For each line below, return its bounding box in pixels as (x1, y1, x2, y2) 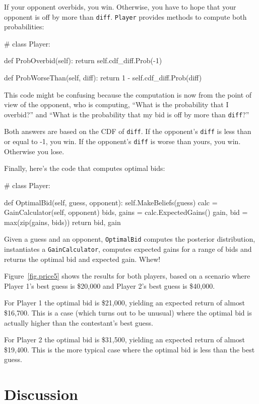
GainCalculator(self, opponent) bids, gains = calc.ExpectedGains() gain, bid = (4, 207, 248, 217)
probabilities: (4, 21, 44, 32)
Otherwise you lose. (4, 146, 64, 156)
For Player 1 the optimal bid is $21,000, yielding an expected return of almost (4, 297, 245, 308)
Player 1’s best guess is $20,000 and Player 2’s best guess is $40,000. (4, 280, 215, 291)
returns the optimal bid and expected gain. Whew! (4, 253, 161, 264)
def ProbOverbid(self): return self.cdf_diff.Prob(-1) (4, 55, 162, 66)
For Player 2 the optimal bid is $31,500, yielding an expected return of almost (4, 334, 245, 345)
